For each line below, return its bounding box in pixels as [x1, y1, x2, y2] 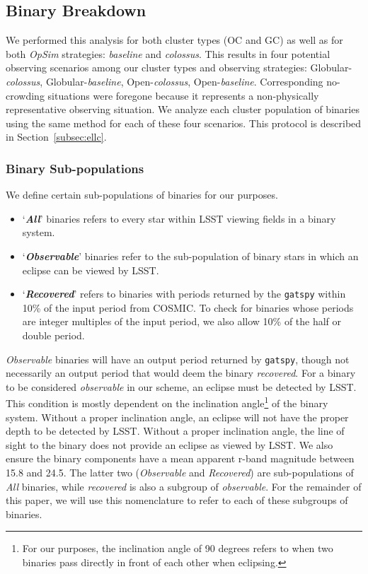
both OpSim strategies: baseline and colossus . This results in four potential [6, 46, 330, 61]
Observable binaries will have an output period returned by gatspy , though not [6, 351, 350, 366]
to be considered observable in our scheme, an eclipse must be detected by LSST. [6, 379, 357, 394]
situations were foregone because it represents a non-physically [47, 88, 319, 102]
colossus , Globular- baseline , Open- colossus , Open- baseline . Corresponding [6, 74, 323, 88]
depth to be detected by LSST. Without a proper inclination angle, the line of [6, 423, 345, 438]
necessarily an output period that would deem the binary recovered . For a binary [6, 365, 356, 380]
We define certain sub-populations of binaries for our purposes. [6, 187, 278, 202]
